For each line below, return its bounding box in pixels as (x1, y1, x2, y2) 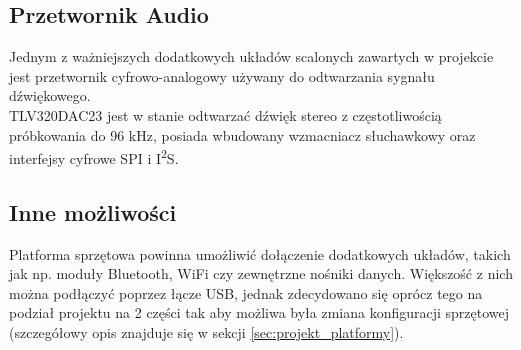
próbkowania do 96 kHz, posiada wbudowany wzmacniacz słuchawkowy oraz (9, 124, 476, 145)
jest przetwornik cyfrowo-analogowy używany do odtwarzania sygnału (9, 65, 435, 86)
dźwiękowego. (9, 85, 91, 106)
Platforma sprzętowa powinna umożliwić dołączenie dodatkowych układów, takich (9, 243, 511, 264)
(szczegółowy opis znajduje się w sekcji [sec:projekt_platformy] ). (9, 322, 404, 342)
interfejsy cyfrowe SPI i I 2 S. (9, 145, 179, 168)
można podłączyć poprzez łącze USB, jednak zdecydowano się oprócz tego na (9, 282, 483, 303)
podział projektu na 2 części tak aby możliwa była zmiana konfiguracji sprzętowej (9, 302, 510, 323)
